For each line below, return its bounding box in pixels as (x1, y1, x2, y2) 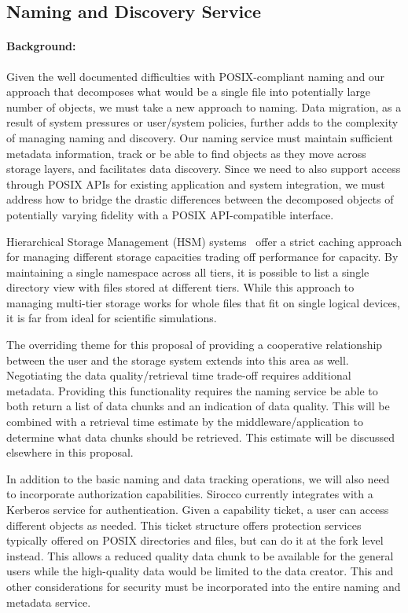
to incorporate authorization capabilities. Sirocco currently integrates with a (6, 486, 373, 502)
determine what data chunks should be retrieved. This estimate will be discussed (6, 428, 395, 445)
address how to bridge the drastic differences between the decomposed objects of (6, 191, 394, 207)
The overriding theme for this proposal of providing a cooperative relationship (6, 336, 383, 353)
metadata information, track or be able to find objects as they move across (6, 145, 366, 161)
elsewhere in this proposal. (6, 444, 134, 461)
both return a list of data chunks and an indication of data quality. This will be (6, 398, 390, 414)
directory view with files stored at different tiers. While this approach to (6, 279, 355, 295)
